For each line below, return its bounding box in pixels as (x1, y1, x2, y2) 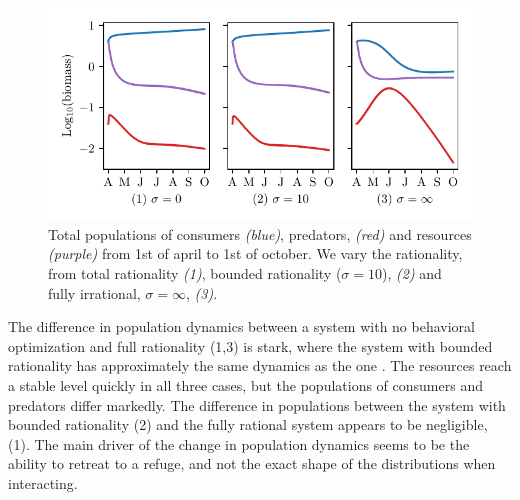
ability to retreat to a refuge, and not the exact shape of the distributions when (8, 453, 496, 474)
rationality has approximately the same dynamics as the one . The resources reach (8, 355, 512, 376)
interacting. (8, 473, 78, 494)
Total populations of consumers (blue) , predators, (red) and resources (48, 223, 472, 244)
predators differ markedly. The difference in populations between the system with (8, 394, 506, 415)
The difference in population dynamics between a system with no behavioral (8, 316, 475, 337)
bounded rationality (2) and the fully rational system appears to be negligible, (8, 414, 488, 435)
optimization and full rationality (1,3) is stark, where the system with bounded (8, 335, 493, 356)
